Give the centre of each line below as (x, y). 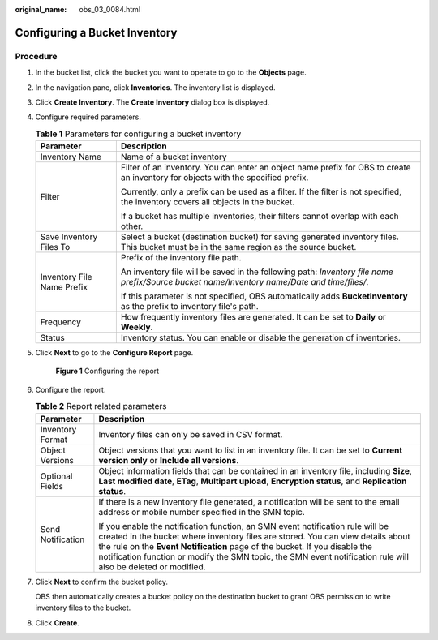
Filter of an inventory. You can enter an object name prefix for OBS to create (266, 168)
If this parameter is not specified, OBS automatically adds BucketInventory (264, 296)
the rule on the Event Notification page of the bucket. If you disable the (236, 546)
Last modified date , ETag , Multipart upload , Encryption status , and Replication (253, 481)
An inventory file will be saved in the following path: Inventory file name (257, 272)
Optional (56, 476)
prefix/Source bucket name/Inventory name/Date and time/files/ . (245, 282)
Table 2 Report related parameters (101, 406)
